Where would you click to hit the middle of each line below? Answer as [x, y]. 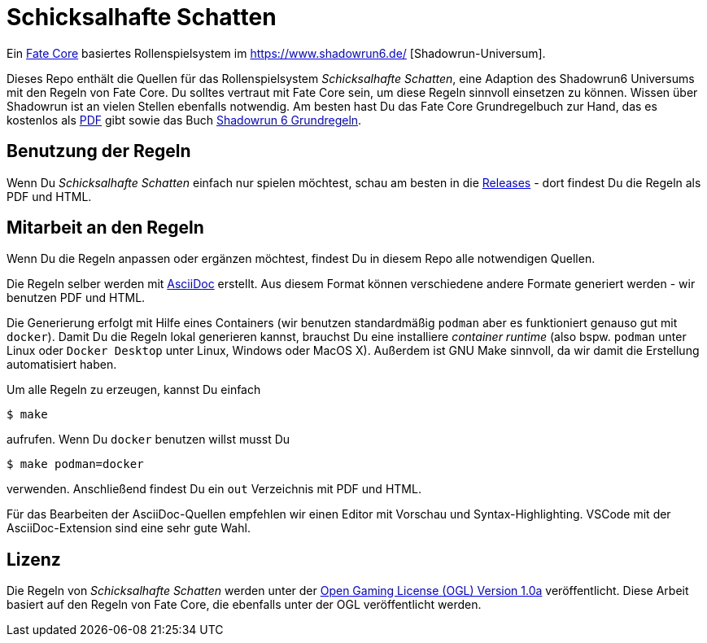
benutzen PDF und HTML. [76, 298]
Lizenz [34, 559]
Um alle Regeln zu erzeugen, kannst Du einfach [134, 390]
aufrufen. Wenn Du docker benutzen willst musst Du [148, 440]
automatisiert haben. [62, 365]
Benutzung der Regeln [99, 151]
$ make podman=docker [75, 464]
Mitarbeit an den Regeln [105, 228]
